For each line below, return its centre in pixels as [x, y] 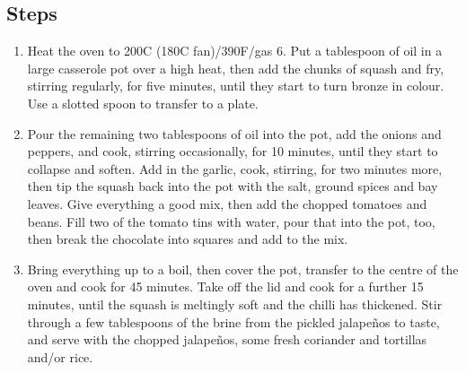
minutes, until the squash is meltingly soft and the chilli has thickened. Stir [235, 304]
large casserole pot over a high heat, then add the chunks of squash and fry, [236, 68]
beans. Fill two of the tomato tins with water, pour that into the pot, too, [231, 221]
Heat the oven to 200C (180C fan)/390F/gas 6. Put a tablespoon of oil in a [235, 51]
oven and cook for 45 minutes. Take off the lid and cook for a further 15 [225, 286]
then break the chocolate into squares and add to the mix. [188, 239]
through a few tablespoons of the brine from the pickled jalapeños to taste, [233, 321]
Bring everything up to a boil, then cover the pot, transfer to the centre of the [243, 269]
